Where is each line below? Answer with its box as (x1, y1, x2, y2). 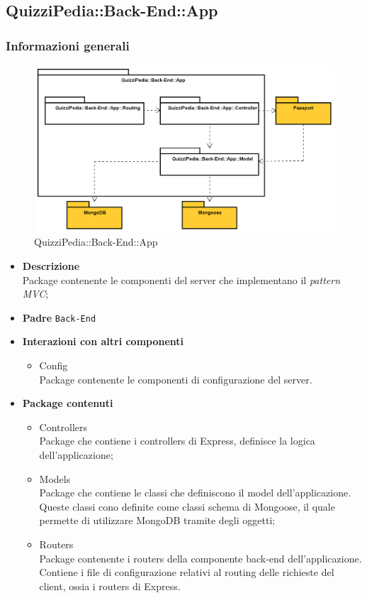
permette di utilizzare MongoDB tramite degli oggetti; (39, 513, 276, 528)
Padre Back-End (22, 310, 96, 325)
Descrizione (22, 258, 80, 273)
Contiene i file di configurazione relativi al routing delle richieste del (39, 565, 334, 580)
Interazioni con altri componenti (22, 334, 184, 349)
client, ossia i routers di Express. (39, 578, 181, 593)
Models (39, 471, 71, 486)
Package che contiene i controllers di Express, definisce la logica (39, 433, 315, 448)
